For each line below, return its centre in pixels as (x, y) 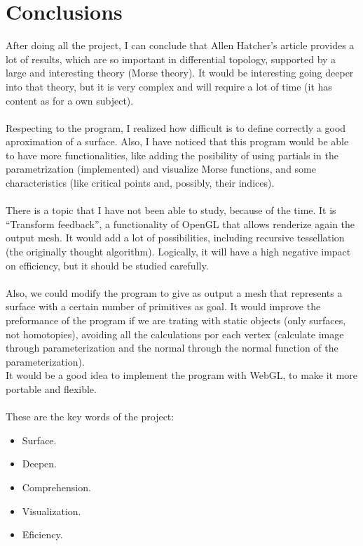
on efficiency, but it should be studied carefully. (107, 265)
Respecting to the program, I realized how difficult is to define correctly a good (176, 127)
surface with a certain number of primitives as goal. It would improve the (163, 306)
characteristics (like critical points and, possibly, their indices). (140, 183)
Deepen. (39, 464)
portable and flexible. (51, 388)
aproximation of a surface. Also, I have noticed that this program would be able (177, 141)
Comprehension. (56, 487)
